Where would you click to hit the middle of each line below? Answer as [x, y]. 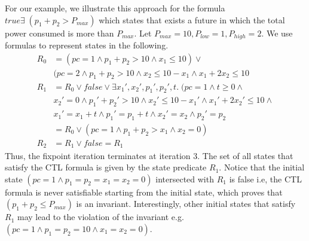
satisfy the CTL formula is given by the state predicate [106, 167]
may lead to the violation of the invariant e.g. [100, 217]
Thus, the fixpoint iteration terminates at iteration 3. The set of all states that [149, 155]
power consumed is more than [59, 33]
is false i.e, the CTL [265, 179]
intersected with [185, 179]
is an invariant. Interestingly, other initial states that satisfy [186, 204]
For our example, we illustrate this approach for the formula [115, 8]
